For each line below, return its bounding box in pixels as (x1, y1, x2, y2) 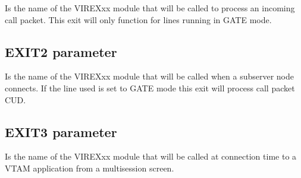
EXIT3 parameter (5, 122, 117, 141)
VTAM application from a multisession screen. (5, 161, 174, 174)
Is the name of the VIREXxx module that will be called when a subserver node (5, 70, 294, 82)
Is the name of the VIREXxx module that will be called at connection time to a (5, 150, 297, 163)
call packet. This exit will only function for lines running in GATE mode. (5, 13, 272, 26)
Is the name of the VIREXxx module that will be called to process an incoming (5, 2, 295, 14)
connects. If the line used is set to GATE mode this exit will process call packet (5, 81, 295, 94)
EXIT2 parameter (5, 42, 117, 61)
